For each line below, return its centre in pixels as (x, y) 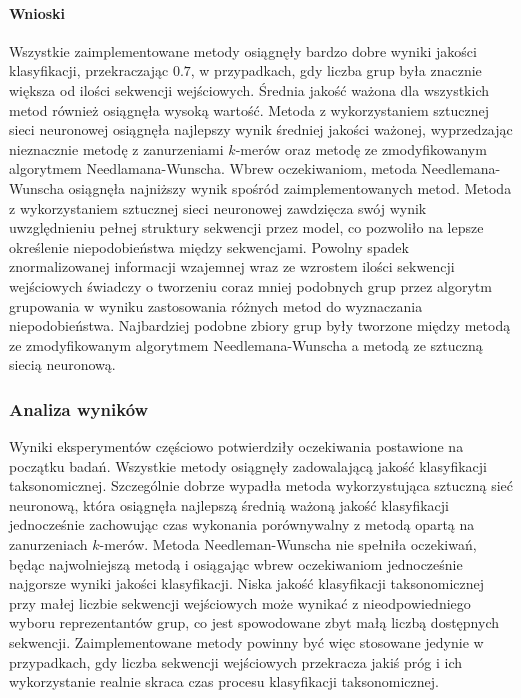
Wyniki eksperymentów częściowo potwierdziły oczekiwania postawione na (236, 446)
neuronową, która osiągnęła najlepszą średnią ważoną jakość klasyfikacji (229, 504)
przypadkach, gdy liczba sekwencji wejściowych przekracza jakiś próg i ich (236, 661)
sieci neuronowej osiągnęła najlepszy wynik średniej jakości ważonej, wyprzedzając (261, 129)
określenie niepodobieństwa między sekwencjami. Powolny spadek (209, 246)
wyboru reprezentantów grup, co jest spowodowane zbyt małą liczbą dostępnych (254, 622)
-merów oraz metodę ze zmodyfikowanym (361, 148)
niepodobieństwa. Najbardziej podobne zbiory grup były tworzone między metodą (260, 325)
